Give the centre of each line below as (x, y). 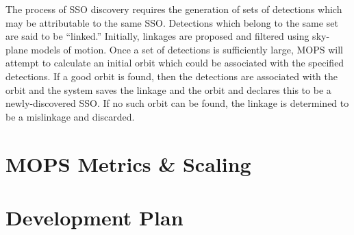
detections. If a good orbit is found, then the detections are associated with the (172, 76)
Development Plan (94, 217)
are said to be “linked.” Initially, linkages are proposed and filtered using (157, 36)
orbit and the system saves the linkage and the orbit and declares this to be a (168, 89)
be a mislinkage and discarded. (70, 116)
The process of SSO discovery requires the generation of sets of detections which (174, 9)
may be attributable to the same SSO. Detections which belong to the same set (172, 22)
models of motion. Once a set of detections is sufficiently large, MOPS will (187, 49)
